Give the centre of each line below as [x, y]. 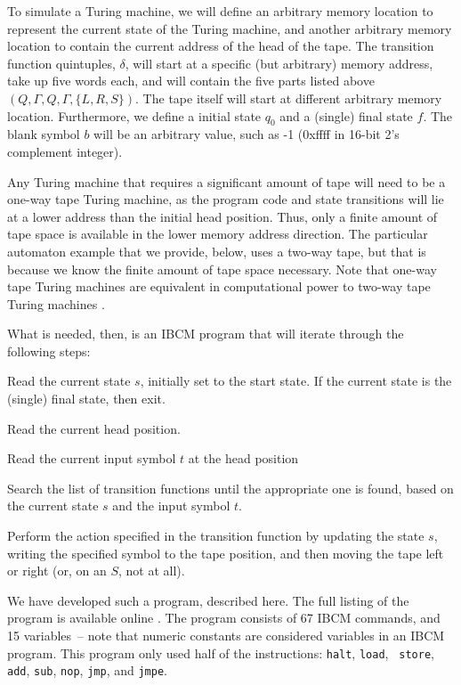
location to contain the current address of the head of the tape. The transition [221, 46]
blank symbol [44, 134]
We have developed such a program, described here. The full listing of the [208, 600]
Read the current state [69, 381]
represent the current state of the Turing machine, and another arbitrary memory [230, 28]
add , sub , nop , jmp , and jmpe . [87, 670]
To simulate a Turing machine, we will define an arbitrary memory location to [220, 11]
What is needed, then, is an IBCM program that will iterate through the [206, 334]
